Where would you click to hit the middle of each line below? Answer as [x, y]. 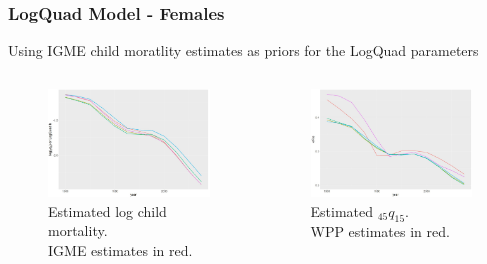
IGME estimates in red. [120, 249]
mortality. [78, 230]
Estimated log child [107, 210]
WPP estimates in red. [380, 231]
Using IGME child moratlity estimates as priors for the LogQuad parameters [243, 50]
